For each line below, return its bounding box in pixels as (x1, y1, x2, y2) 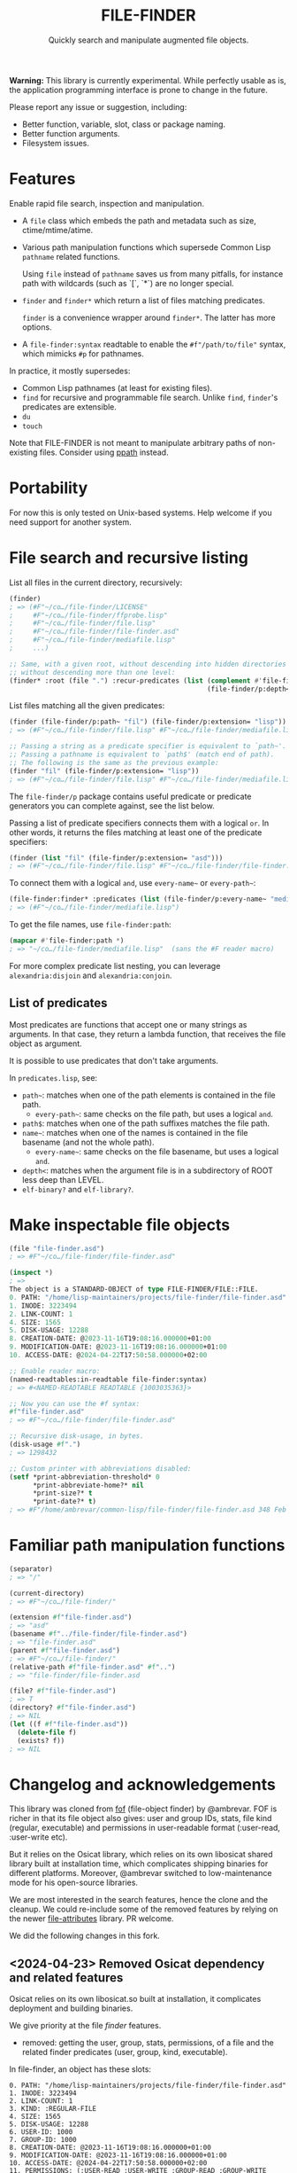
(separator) (9, 1564, 53, 1574)
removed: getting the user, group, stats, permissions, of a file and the (21, 2037, 274, 2048)
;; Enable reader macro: (9, 1366, 101, 1375)
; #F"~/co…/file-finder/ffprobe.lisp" (9, 611, 168, 620)
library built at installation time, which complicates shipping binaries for (9, 1858, 269, 1869)
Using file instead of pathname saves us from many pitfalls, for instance (21, 268, 284, 279)
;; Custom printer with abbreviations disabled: (9, 1464, 192, 1473)
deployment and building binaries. (9, 2003, 133, 2013)
